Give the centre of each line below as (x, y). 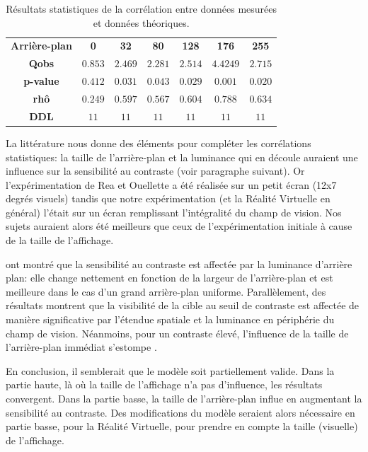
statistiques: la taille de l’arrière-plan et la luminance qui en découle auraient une (182, 157)
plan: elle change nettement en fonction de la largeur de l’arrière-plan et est (169, 278)
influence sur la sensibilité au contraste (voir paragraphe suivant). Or (155, 171)
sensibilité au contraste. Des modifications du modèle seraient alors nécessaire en (180, 412)
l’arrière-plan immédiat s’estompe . (81, 347)
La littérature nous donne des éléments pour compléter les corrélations (159, 143)
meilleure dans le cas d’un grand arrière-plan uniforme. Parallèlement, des (166, 291)
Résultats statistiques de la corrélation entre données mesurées (142, 8)
